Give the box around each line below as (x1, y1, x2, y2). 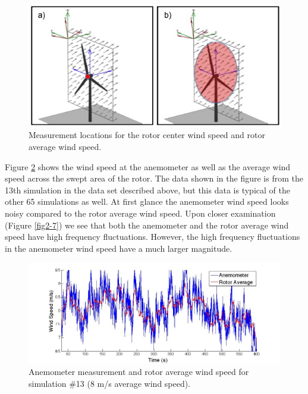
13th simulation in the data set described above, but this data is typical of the (5, 183, 290, 196)
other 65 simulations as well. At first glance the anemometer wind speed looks (5, 195, 289, 208)
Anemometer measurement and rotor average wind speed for (29, 365, 249, 378)
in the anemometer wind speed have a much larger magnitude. (5, 242, 232, 254)
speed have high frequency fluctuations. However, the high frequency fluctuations (5, 230, 300, 243)
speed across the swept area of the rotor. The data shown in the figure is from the (5, 172, 303, 185)
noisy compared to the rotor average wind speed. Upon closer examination (5, 207, 276, 219)
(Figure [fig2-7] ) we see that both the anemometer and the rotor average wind (5, 218, 289, 231)
